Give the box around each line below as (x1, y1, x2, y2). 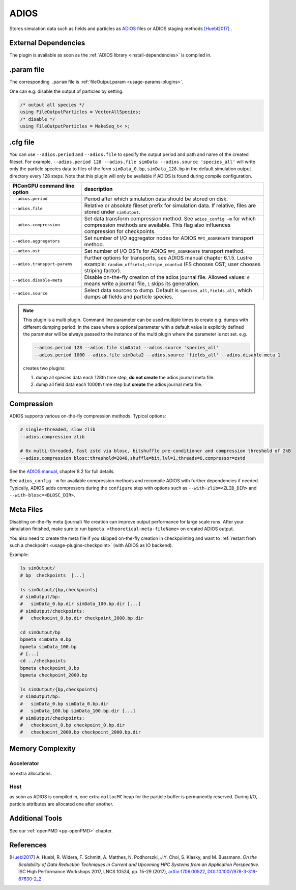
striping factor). (84, 267, 122, 274)
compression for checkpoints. (84, 227, 156, 234)
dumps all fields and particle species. (84, 293, 174, 300)
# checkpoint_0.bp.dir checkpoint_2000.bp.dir (20, 615, 144, 621)
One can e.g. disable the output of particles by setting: (9, 88, 124, 94)
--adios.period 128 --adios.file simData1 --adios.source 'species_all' (34, 345, 219, 351)
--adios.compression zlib (20, 434, 85, 439)
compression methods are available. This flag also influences (84, 221, 231, 228)
